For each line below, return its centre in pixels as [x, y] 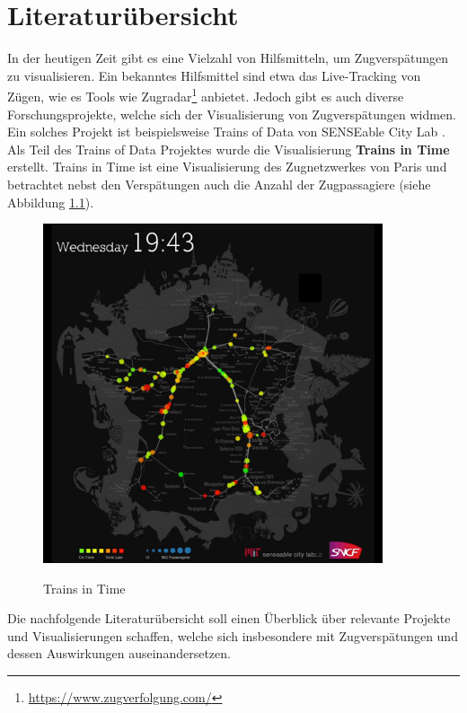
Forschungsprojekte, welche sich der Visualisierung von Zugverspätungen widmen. [232, 114]
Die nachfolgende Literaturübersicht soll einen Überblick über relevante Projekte [229, 618]
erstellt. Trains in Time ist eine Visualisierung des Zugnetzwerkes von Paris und [227, 167]
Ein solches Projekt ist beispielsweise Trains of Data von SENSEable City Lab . [226, 132]
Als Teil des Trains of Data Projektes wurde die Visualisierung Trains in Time [229, 149]
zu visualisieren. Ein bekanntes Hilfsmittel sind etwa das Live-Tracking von [214, 75]
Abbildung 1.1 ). [51, 202]
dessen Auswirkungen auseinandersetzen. [119, 653]
